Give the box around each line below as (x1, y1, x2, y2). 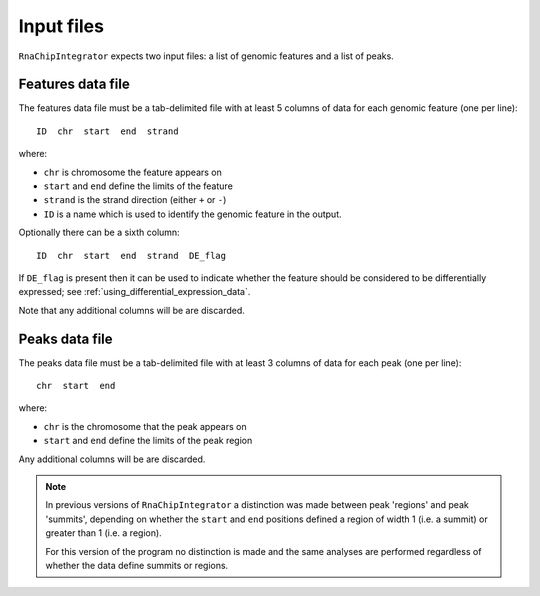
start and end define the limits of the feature (43, 180, 234, 192)
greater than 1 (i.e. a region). (45, 527, 162, 539)
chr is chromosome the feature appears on (43, 166, 222, 178)
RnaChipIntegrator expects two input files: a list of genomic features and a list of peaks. (18, 50, 394, 62)
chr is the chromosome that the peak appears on (43, 420, 247, 432)
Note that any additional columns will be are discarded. (18, 304, 245, 316)
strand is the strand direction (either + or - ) (43, 194, 227, 206)
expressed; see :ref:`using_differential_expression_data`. (18, 286, 251, 298)
